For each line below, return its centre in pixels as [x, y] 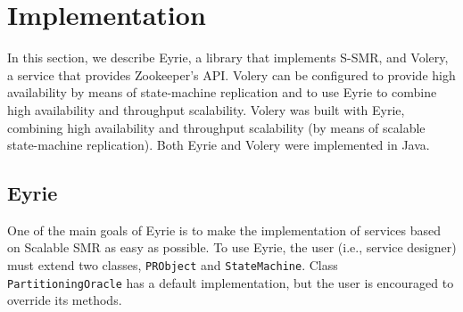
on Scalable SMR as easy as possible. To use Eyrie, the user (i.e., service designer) [232, 247]
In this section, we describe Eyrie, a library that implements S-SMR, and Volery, [228, 57]
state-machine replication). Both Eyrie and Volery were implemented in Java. [219, 145]
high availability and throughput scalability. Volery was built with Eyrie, [206, 109]
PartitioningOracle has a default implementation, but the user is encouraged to [231, 282]
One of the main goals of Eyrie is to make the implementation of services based [224, 230]
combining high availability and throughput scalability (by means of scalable [216, 127]
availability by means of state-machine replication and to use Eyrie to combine [222, 92]
